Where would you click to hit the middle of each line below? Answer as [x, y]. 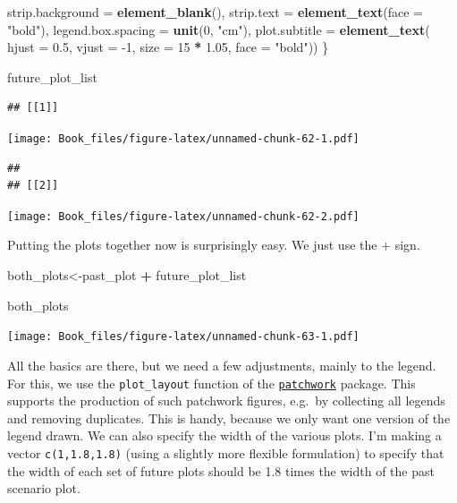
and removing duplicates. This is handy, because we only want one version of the [229, 418]
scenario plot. [44, 488]
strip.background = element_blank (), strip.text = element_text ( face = [215, 12]
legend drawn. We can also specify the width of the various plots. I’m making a [224, 435]
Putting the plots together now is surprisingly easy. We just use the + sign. [214, 245]
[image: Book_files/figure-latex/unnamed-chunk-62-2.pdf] [183, 216]
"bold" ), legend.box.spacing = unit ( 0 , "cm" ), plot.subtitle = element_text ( [219, 29]
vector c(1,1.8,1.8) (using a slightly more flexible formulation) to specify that [226, 452]
